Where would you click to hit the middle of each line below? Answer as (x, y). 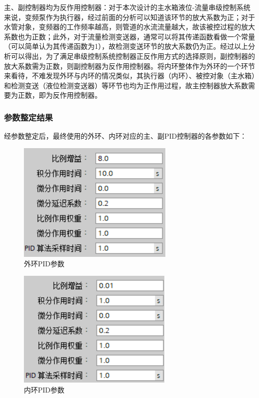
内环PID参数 (44, 389)
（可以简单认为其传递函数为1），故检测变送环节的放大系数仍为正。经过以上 (126, 46)
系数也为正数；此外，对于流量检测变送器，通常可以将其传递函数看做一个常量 (129, 36)
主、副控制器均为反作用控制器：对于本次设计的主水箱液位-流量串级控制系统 (127, 7)
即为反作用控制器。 (70, 95)
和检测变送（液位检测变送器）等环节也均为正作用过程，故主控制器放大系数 (126, 85)
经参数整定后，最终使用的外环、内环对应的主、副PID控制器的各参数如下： (126, 136)
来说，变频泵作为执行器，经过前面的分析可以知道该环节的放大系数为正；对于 (129, 17)
